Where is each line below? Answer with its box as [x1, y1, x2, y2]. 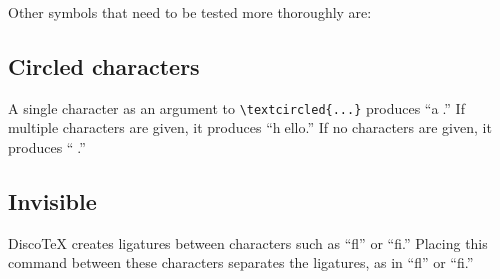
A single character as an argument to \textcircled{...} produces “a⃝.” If [8, 97, 465, 118]
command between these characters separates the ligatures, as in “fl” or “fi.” [8, 252, 474, 273]
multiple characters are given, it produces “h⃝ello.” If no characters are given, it [8, 117, 492, 138]
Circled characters [8, 50, 200, 81]
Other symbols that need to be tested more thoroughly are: [8, 2, 372, 22]
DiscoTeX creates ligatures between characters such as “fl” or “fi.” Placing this [8, 232, 488, 253]
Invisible [8, 186, 97, 217]
